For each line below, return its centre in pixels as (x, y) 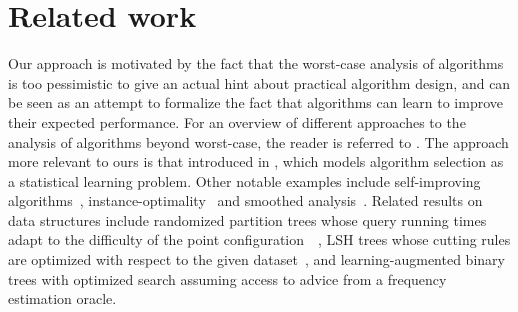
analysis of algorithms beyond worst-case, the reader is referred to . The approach (258, 141)
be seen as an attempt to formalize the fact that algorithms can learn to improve (256, 102)
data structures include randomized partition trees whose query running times (247, 219)
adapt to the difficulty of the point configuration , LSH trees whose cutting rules (259, 239)
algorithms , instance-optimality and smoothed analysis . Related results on (245, 200)
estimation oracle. (62, 298)
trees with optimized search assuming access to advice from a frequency (227, 278)
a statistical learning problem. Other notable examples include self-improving (244, 180)
